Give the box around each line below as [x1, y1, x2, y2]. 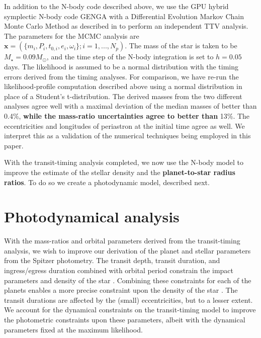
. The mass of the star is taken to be [125, 40, 237, 51]
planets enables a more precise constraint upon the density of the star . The [4, 285, 238, 295]
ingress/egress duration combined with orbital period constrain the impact [4, 265, 234, 275]
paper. [4, 140, 24, 150]
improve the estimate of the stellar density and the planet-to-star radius [4, 166, 235, 177]
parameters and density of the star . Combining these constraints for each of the [4, 275, 251, 285]
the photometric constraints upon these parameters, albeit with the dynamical [4, 314, 245, 324]
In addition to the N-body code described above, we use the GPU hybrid [4, 1, 229, 11]
